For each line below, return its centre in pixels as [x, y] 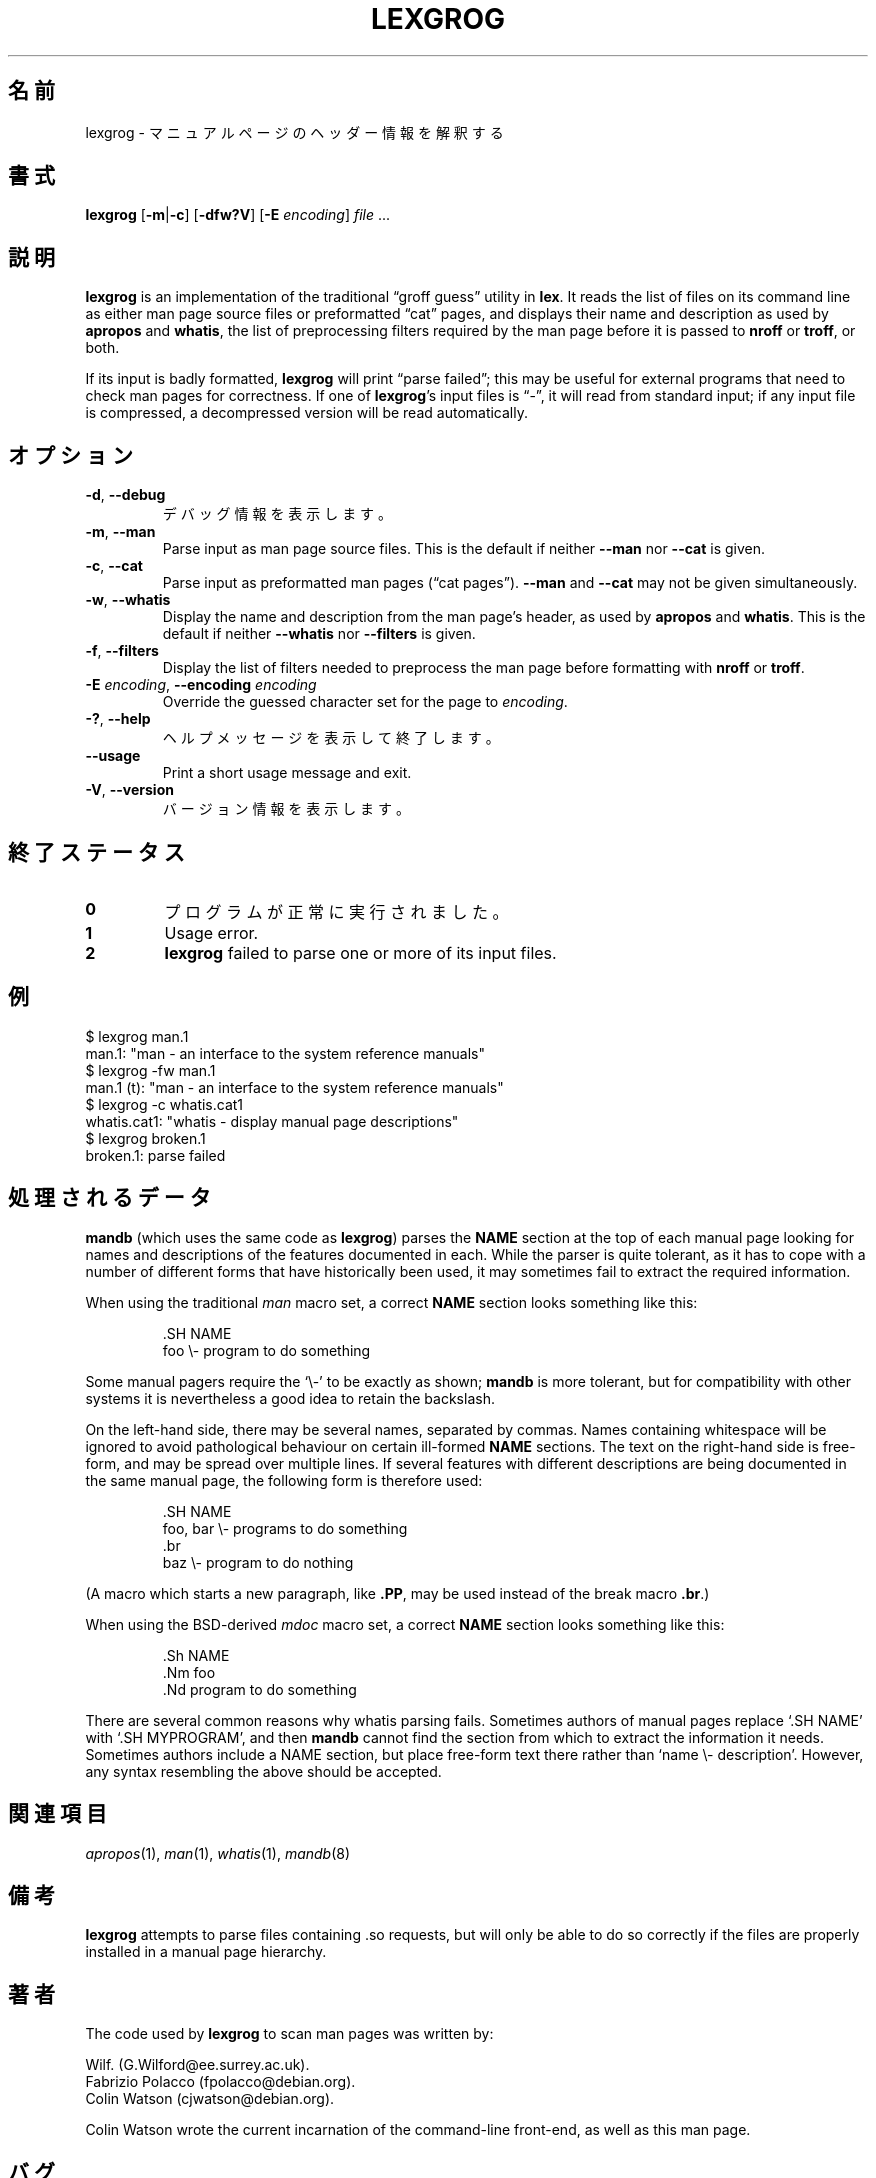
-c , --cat [114, 566]
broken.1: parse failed [155, 1155]
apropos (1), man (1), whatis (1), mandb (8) [218, 1853]
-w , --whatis [128, 600]
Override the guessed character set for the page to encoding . [365, 702]
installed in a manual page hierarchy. [206, 1952]
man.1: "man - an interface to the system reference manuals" [285, 1053]
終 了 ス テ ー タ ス [96, 852]
